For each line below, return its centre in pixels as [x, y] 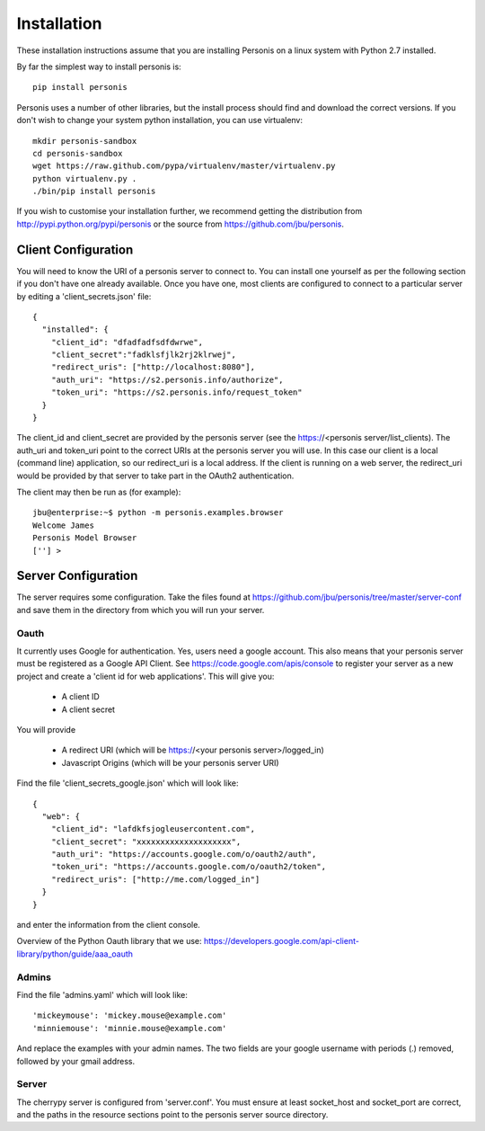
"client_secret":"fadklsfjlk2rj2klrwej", [144, 355]
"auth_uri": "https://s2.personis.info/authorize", [167, 379]
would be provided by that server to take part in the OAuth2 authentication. [155, 476]
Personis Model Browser [85, 538]
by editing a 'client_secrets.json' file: [84, 296]
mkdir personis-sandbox [85, 141]
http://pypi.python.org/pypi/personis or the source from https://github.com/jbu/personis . [181, 224]
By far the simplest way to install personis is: [99, 67]
